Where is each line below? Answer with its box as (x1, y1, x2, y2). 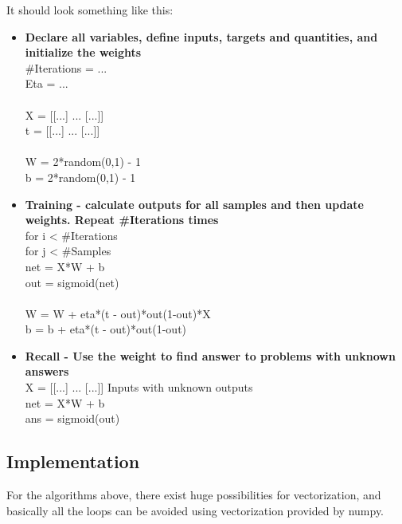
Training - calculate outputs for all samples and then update (25, 195, 364, 212)
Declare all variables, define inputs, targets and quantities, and (25, 28, 378, 45)
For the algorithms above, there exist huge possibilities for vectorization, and (6, 487, 381, 503)
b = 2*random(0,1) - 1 (25, 168, 136, 185)
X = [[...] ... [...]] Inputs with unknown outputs (25, 379, 253, 396)
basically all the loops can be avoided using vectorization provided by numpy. (6, 502, 384, 518)
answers (25, 363, 69, 380)
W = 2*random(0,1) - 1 (25, 153, 141, 170)
